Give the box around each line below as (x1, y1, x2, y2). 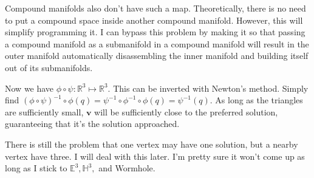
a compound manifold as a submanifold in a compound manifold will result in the (5, 37, 309, 50)
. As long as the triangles (210, 94, 303, 106)
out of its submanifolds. (5, 61, 93, 74)
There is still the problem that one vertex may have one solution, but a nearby (5, 137, 298, 150)
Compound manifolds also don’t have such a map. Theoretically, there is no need (5, 2, 306, 14)
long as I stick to (5, 162, 67, 174)
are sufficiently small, (5, 105, 84, 118)
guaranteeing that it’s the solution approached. (5, 117, 180, 130)
